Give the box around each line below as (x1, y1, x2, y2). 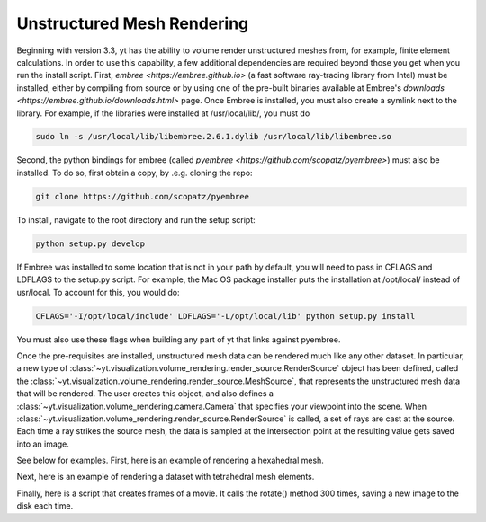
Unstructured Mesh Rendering (16, 13, 249, 33)
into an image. (16, 438, 69, 449)
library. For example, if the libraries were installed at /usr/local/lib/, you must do (16, 108, 310, 119)
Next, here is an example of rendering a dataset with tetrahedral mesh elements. (16, 472, 315, 482)
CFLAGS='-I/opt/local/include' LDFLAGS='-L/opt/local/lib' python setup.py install (35, 311, 416, 321)
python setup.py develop (35, 238, 146, 249)
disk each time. (16, 500, 74, 511)
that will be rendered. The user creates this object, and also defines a (16, 388, 274, 399)
